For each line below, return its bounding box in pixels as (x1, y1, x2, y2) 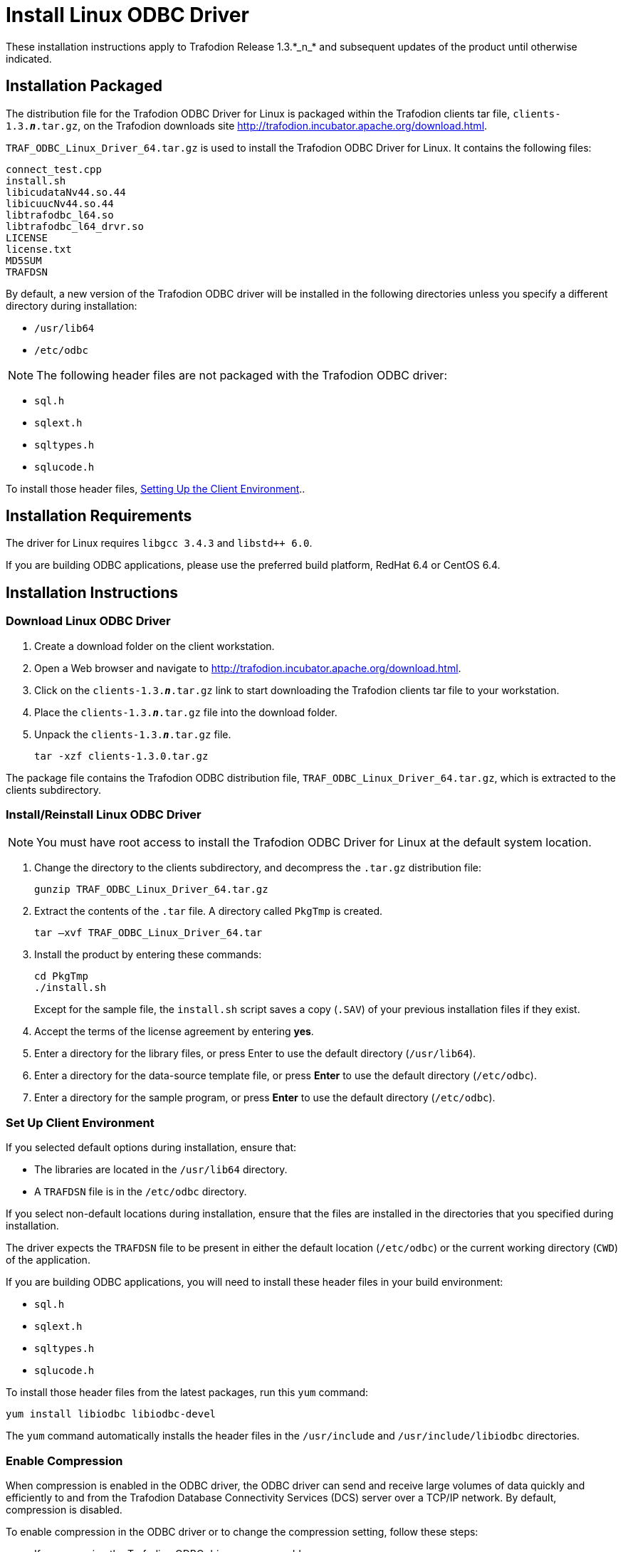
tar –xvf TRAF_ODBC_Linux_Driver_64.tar (34, 927, 263, 939)
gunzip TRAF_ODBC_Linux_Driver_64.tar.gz (34, 884, 268, 896)
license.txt (6, 243, 72, 255)
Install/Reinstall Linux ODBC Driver (6, 807, 201, 822)
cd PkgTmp (34, 970, 88, 982)
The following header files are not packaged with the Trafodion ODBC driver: (36, 367, 447, 382)
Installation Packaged (6, 77, 162, 95)
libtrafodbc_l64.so (6, 209, 114, 221)
